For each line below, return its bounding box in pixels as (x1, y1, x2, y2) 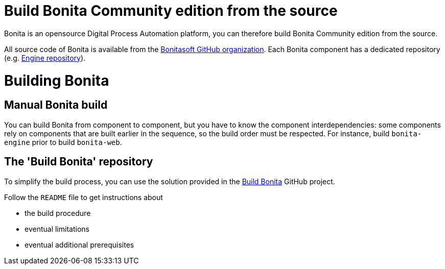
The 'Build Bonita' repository (4, 155, 153, 168)
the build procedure (25, 208, 91, 217)
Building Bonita (4, 71, 109, 89)
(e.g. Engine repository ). (4, 53, 86, 62)
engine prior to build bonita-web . (4, 137, 122, 146)
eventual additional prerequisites (25, 240, 134, 249)
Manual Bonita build (4, 99, 108, 112)
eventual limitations (25, 224, 89, 233)
